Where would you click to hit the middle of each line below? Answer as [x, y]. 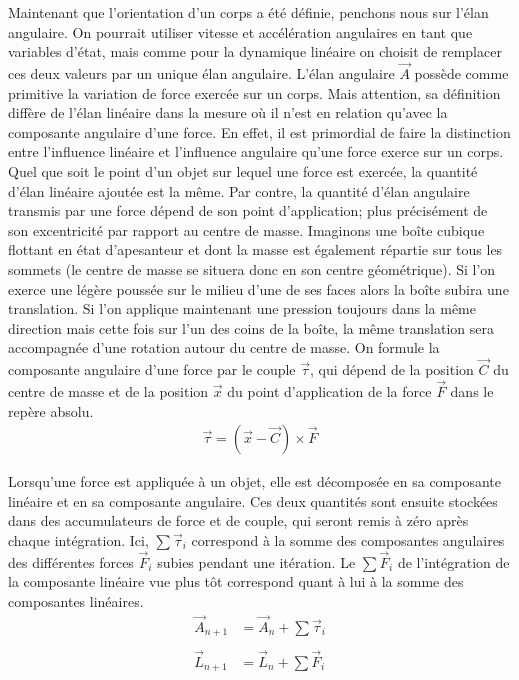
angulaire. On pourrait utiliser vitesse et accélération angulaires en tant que [240, 31]
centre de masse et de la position [108, 390]
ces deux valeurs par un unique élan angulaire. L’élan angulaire [201, 73]
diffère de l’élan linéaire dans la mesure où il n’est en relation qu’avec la [228, 112]
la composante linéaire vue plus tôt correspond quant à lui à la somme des [236, 581]
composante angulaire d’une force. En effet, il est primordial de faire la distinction [259, 131]
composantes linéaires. [76, 600]
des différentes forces [71, 561]
